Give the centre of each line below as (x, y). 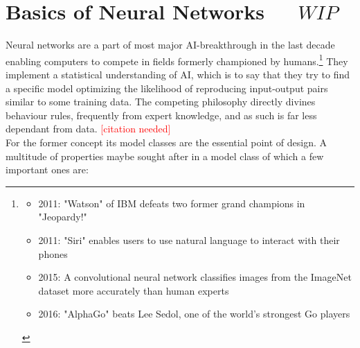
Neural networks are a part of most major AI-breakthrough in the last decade (170, 45)
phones (53, 253)
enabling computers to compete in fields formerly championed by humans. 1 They (177, 60)
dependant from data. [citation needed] (88, 129)
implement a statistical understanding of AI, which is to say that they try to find (178, 74)
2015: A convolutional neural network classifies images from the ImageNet (195, 277)
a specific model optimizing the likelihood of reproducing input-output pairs (167, 88)
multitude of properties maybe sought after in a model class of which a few (165, 156)
